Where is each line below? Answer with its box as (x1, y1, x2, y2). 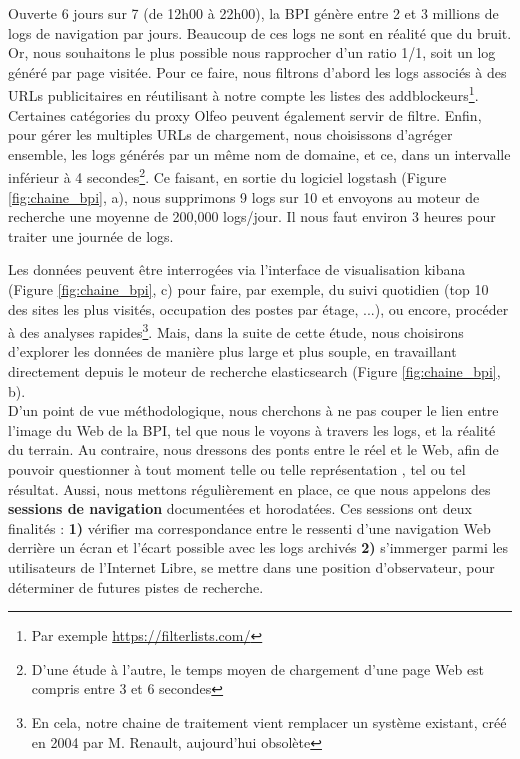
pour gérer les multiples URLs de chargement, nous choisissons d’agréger (8, 124, 453, 145)
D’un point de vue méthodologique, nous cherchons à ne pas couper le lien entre (8, 400, 499, 421)
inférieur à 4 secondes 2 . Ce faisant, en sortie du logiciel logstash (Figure (8, 164, 447, 188)
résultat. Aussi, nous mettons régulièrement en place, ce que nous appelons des (8, 478, 491, 499)
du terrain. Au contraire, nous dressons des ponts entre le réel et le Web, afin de (8, 439, 499, 460)
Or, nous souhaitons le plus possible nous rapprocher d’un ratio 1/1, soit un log (8, 42, 496, 63)
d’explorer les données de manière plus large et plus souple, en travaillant (8, 341, 457, 362)
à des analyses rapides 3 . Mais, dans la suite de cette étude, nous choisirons (8, 319, 464, 342)
